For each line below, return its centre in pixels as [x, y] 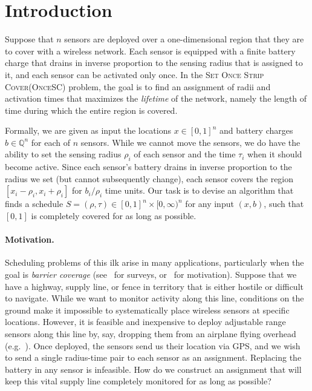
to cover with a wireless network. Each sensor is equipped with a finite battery [150, 51]
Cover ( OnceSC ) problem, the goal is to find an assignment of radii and [138, 86]
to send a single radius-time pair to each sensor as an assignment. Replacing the [153, 357]
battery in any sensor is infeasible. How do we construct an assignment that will [153, 369]
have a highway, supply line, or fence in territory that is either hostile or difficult [154, 286]
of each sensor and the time [185, 154]
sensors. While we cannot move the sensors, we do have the [190, 142]
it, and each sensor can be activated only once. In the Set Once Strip [135, 74]
